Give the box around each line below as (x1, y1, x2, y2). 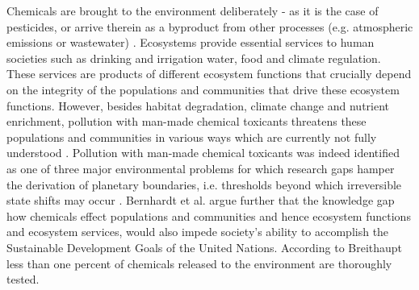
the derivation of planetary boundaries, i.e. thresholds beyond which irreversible (6, 176, 402, 193)
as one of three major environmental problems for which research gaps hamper (6, 159, 395, 176)
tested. (6, 271, 40, 288)
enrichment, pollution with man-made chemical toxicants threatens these (6, 113, 367, 130)
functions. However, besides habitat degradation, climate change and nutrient (6, 97, 390, 114)
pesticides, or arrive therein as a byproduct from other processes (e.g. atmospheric (6, 18, 413, 35)
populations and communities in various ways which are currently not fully (6, 128, 377, 145)
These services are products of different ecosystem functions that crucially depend (6, 65, 412, 82)
